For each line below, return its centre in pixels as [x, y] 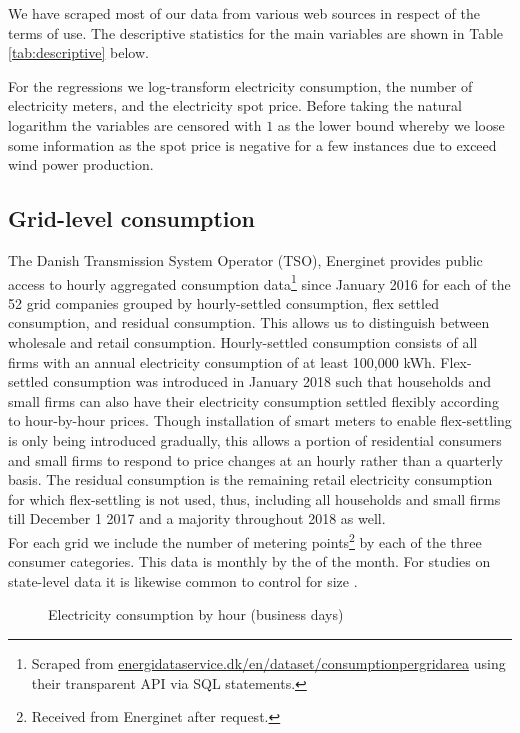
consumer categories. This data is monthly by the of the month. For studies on [249, 561]
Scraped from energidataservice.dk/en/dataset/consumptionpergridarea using [268, 662]
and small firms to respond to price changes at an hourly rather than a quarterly [255, 459]
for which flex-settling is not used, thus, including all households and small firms [254, 498]
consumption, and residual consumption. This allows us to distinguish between [249, 322]
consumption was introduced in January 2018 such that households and [272, 381]
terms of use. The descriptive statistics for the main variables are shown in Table [256, 32]
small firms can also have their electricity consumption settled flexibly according [253, 400]
